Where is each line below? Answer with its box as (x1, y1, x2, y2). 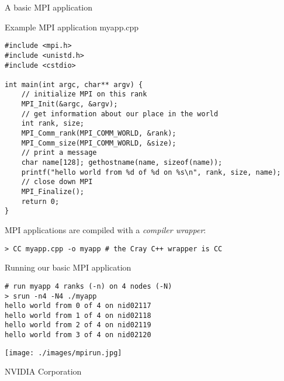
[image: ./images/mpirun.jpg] (5, 348, 122, 357)
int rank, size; (21, 119, 85, 128)
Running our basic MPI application (5, 261, 131, 273)
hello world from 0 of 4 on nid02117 (5, 302, 151, 310)
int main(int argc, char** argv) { (5, 80, 143, 89)
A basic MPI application (5, 1, 93, 13)
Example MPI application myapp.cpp (5, 20, 139, 33)
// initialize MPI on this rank (21, 90, 147, 99)
